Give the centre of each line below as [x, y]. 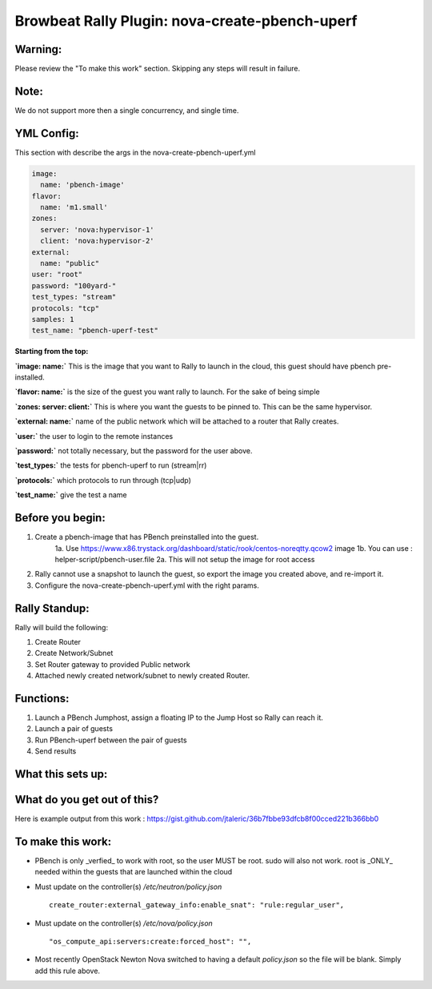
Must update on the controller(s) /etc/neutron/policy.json [128, 886]
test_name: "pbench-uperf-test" [95, 331]
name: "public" [70, 263]
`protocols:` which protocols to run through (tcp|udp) [103, 480]
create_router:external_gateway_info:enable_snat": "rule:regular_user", [197, 905]
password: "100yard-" [74, 285]
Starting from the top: [52, 352]
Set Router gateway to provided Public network [113, 664]
